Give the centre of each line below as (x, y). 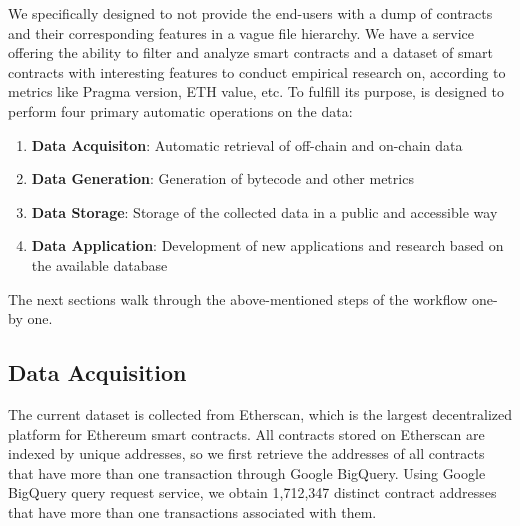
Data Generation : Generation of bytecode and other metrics (222, 178)
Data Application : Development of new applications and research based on (267, 245)
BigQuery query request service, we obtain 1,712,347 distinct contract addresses (252, 492)
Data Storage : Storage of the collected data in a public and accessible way (264, 211)
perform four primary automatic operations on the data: (180, 110)
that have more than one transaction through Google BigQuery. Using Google (247, 472)
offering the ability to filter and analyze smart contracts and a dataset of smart (251, 52)
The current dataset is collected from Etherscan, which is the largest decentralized (260, 413)
